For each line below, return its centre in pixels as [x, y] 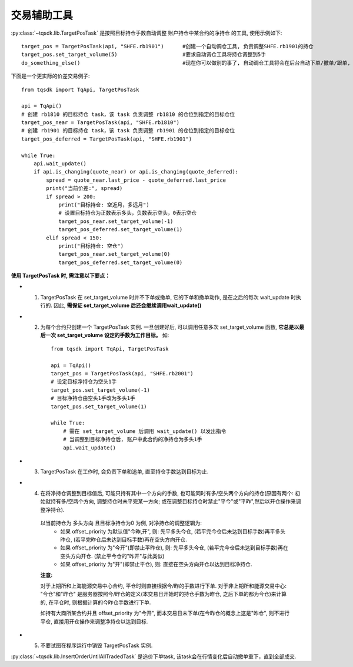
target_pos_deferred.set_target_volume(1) [121, 230]
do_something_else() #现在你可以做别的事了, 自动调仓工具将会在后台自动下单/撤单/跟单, [186, 63]
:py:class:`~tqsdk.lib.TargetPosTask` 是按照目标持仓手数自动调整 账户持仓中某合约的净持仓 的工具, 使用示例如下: [146, 33]
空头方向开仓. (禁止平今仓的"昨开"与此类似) [112, 556]
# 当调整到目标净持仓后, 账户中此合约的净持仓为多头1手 [132, 439]
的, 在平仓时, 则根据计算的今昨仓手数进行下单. [96, 602]
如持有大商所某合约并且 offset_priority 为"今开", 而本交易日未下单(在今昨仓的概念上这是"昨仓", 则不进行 [165, 613]
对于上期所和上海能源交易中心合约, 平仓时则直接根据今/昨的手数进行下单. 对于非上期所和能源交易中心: [164, 586]
